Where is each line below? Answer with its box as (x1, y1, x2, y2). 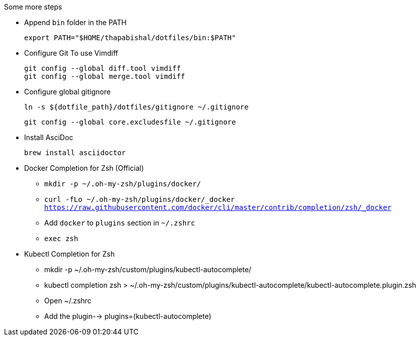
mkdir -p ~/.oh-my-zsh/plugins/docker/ (44, 180, 201, 188)
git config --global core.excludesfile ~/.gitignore (24, 118, 236, 126)
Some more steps (4, 3, 62, 11)
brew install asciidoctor (24, 149, 126, 157)
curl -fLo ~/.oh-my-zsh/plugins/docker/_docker (44, 195, 235, 203)
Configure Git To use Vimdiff (24, 49, 118, 57)
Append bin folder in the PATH (24, 18, 127, 27)
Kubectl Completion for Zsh (24, 250, 115, 258)
